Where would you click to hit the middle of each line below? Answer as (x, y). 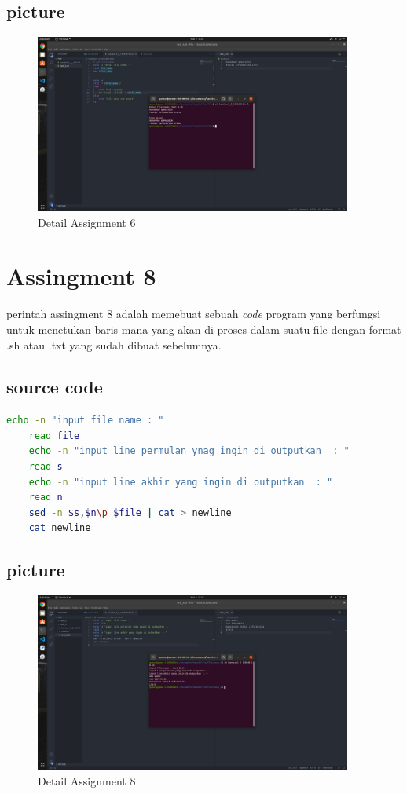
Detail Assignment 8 (87, 780)
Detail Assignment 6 (87, 222)
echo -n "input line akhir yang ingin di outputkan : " (181, 482)
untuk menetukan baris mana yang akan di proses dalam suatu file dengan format (204, 329)
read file (54, 435)
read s (46, 467)
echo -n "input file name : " (85, 421)
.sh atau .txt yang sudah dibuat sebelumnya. (114, 344)
